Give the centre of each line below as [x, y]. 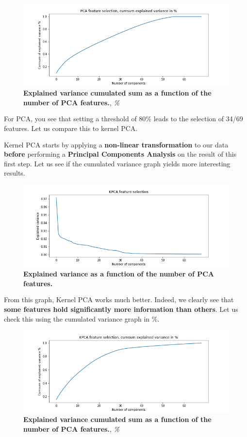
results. [15, 173]
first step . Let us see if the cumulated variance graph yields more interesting [117, 163]
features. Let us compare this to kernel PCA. [71, 128]
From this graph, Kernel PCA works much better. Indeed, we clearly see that [119, 299]
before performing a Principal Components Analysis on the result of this [120, 154]
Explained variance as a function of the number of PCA [119, 274]
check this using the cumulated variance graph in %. [82, 318]
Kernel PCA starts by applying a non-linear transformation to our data [116, 144]
